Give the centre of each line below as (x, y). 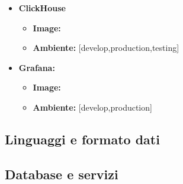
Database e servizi (62, 174)
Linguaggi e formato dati (82, 139)
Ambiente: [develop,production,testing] (106, 48)
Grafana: (37, 67)
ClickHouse (42, 8)
